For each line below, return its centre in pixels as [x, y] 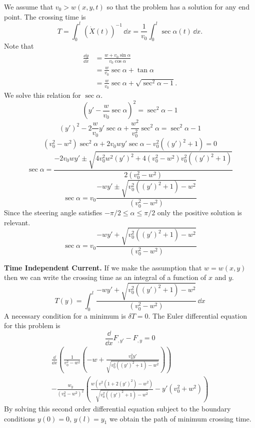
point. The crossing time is [45, 16]
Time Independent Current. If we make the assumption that [103, 267]
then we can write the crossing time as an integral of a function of [105, 277]
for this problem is [32, 325]
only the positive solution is [199, 212]
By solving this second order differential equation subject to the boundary [117, 408]
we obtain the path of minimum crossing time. [180, 418]
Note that [19, 46]
